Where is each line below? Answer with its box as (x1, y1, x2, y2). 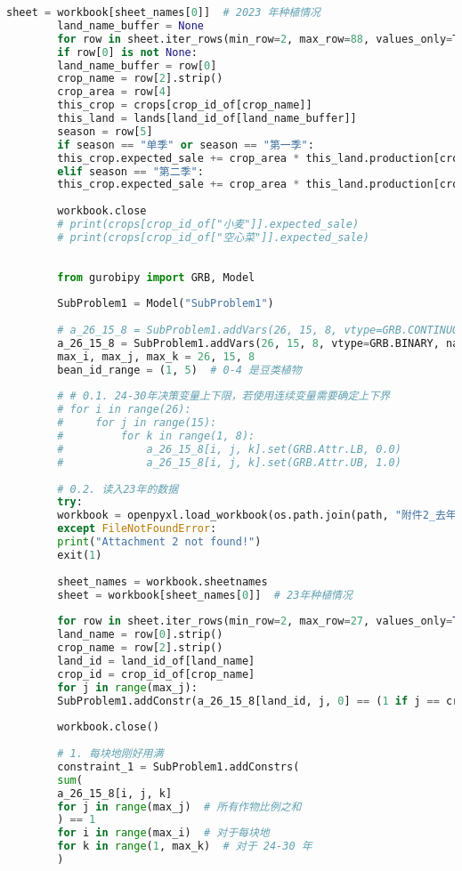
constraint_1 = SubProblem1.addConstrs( (57, 760, 300, 773)
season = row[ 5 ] (57, 125, 153, 138)
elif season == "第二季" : (57, 165, 204, 178)
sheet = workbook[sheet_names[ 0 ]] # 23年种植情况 (57, 588, 353, 601)
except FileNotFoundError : (57, 522, 217, 536)
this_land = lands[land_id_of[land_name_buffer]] (57, 112, 357, 125)
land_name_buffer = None (57, 19, 204, 32)
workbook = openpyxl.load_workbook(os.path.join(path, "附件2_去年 (57, 509, 457, 522)
